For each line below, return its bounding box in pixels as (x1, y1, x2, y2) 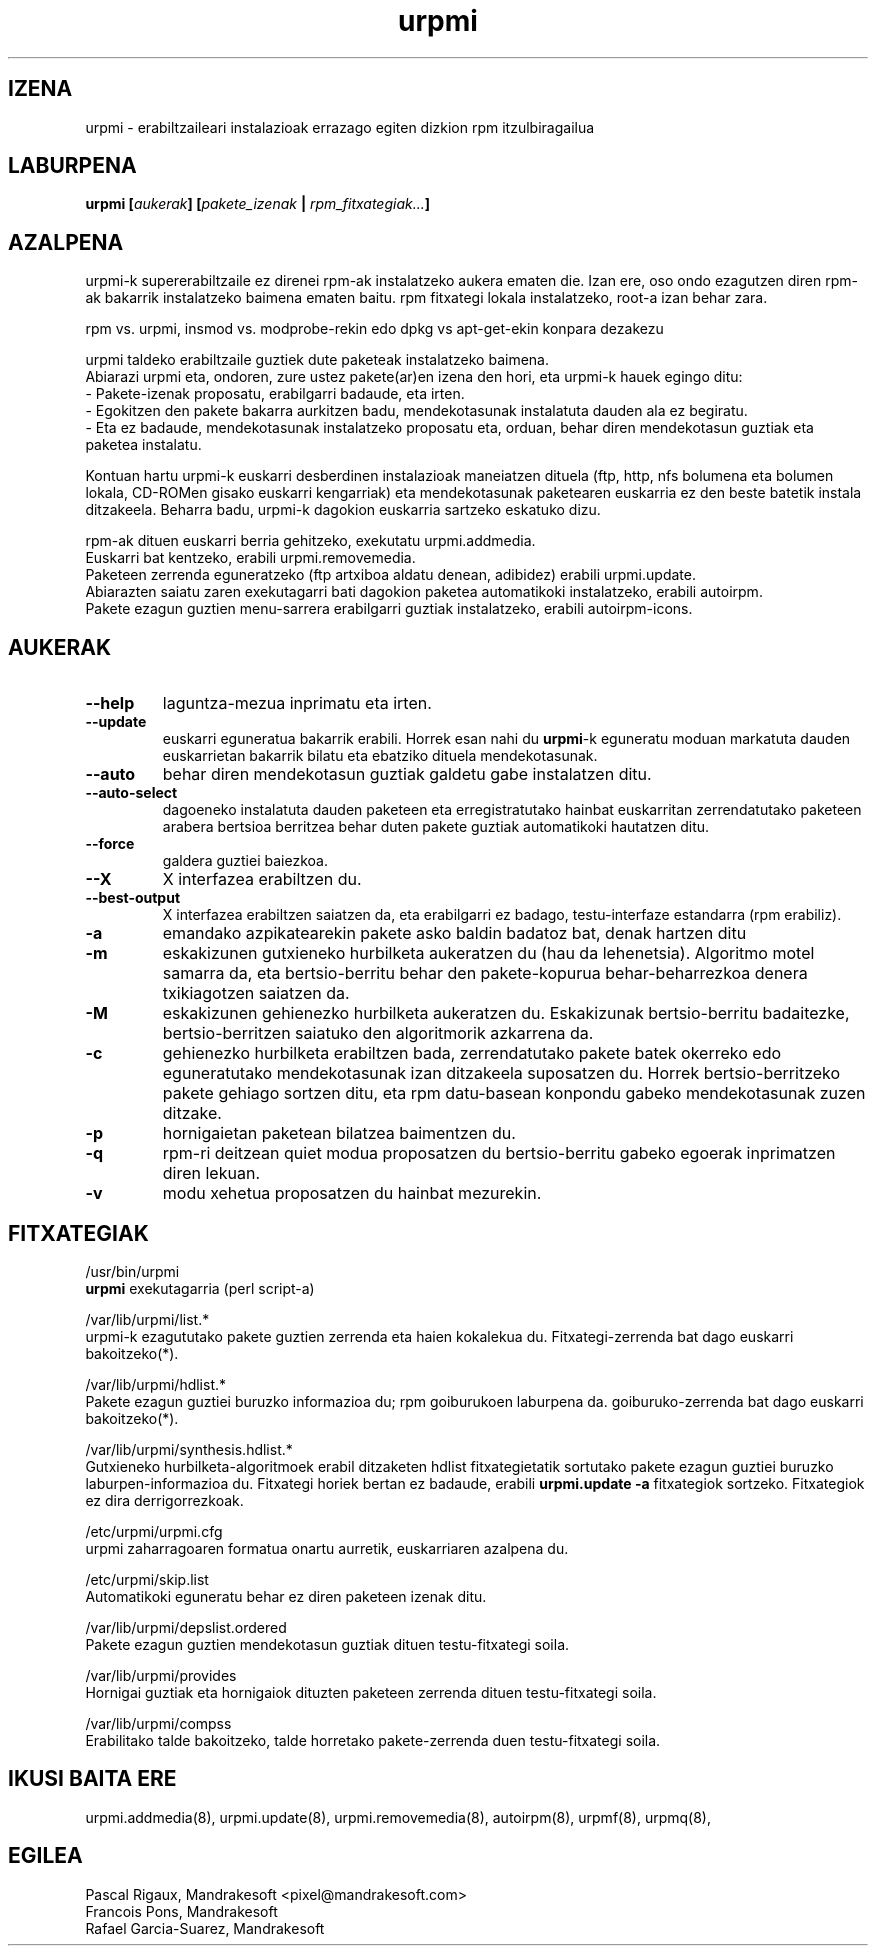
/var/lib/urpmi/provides (85, 1666, 237, 1684)
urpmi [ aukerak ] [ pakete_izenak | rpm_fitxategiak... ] (85, 195, 431, 213)
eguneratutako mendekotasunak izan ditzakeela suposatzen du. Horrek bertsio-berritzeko (162, 1063, 841, 1084)
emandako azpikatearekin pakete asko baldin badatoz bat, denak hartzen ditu (162, 923, 747, 944)
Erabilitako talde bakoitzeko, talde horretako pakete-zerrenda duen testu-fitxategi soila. (85, 1731, 661, 1749)
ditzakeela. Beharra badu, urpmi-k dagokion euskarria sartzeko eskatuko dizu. (85, 501, 601, 519)
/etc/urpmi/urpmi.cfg (85, 1522, 223, 1540)
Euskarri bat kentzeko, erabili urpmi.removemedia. (85, 549, 416, 567)
